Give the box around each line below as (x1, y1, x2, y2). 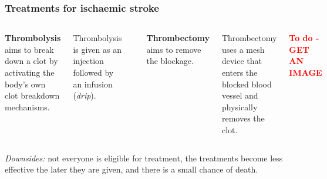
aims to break (5, 43, 54, 55)
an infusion (73, 77, 113, 90)
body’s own (5, 77, 46, 90)
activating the (5, 66, 55, 78)
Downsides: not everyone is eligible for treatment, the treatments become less (5, 151, 283, 164)
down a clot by (5, 55, 58, 67)
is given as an (73, 43, 122, 55)
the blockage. (146, 55, 194, 67)
